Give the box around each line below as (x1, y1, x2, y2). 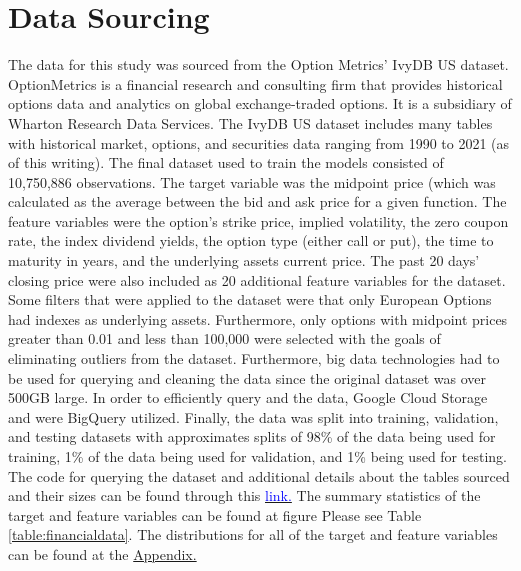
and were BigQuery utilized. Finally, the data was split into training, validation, (8, 406, 499, 427)
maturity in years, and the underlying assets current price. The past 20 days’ (8, 250, 480, 271)
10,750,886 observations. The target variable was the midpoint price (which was (8, 171, 496, 192)
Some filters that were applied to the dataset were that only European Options (8, 289, 492, 310)
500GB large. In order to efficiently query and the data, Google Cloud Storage (8, 387, 488, 408)
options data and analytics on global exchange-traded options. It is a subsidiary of (8, 93, 512, 114)
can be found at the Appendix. (8, 543, 197, 564)
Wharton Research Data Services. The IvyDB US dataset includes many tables (8, 112, 493, 133)
